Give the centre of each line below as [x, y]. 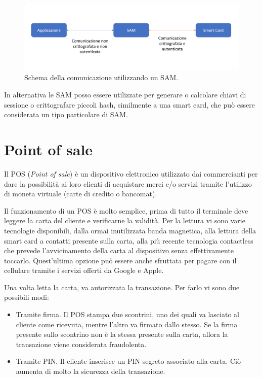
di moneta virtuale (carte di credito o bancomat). [81, 194]
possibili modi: [27, 297]
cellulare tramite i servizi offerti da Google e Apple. [84, 270]
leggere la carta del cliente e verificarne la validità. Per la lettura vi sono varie [125, 220]
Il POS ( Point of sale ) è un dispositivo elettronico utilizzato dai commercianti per [131, 173]
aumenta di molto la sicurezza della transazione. [91, 371]
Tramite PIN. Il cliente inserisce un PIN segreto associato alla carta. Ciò [128, 361]
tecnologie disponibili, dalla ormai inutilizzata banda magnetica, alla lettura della [130, 230]
